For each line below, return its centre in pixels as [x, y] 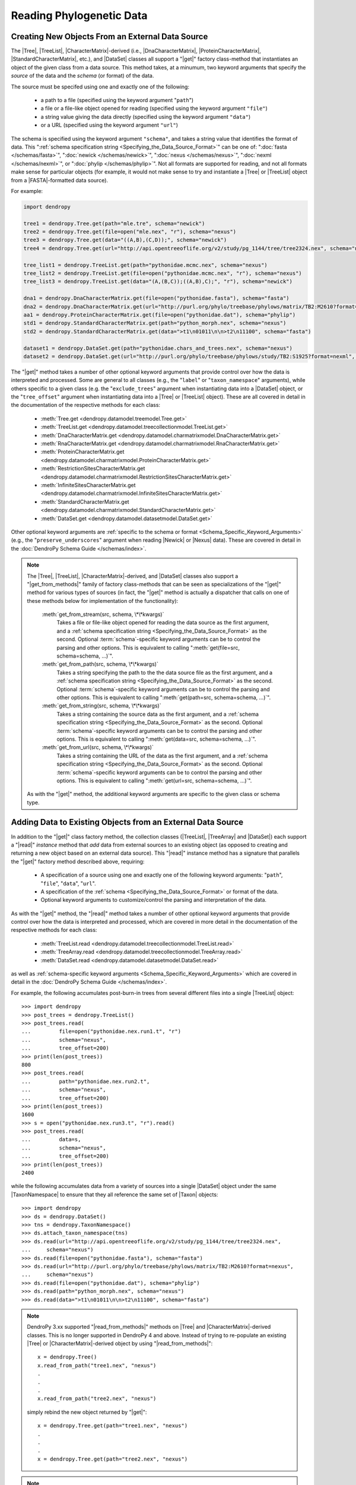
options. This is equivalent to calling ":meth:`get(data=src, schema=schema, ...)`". [156, 739]
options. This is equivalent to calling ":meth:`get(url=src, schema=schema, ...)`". [154, 781]
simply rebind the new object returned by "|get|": [87, 1412]
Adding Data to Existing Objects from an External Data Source [127, 822]
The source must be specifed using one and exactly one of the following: [100, 87]
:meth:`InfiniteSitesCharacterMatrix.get [88, 485]
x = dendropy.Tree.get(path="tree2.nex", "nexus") [113, 1459]
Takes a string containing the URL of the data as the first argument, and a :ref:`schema [162, 756]
